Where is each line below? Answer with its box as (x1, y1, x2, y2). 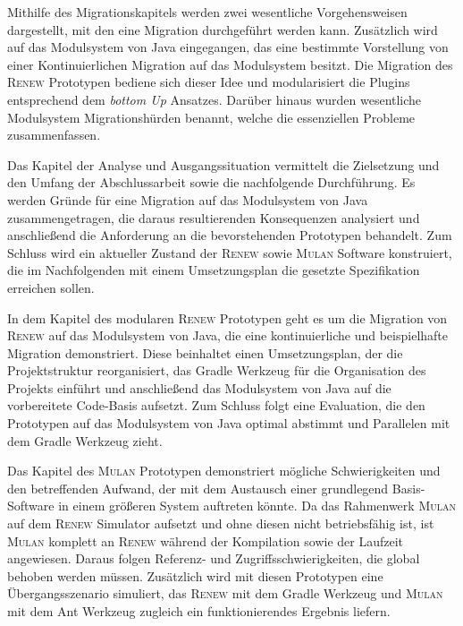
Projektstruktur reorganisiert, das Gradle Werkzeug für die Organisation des (7, 361, 426, 380)
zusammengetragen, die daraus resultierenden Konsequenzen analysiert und (7, 208, 420, 227)
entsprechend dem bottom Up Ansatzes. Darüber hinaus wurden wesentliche (7, 90, 422, 108)
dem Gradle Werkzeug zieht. (7, 431, 163, 450)
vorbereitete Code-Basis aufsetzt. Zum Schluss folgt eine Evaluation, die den (7, 396, 425, 415)
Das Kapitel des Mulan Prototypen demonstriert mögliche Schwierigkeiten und (7, 461, 441, 480)
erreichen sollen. (7, 278, 95, 296)
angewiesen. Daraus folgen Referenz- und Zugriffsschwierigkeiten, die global (7, 549, 420, 568)
